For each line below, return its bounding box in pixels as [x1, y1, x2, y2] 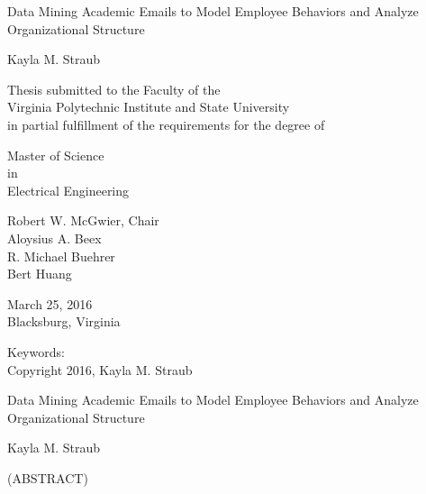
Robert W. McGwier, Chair [7, 211, 159, 230]
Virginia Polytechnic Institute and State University [7, 97, 290, 116]
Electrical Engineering [7, 180, 130, 199]
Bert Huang [7, 264, 72, 283]
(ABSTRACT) [7, 468, 88, 487]
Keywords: [7, 342, 65, 361]
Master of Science [7, 145, 104, 164]
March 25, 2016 [7, 294, 93, 313]
